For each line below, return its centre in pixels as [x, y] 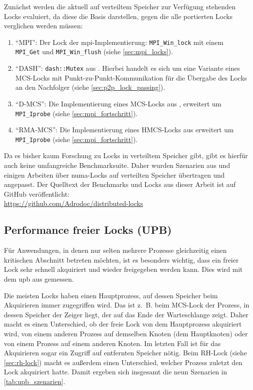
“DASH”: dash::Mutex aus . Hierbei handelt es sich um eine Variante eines [128, 68]
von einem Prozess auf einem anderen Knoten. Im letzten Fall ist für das [112, 343]
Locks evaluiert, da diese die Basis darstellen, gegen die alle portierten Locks [118, 16]
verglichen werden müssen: [43, 26]
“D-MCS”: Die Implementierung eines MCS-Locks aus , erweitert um [118, 103]
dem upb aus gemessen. [39, 278]
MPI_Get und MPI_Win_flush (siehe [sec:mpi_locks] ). [94, 51]
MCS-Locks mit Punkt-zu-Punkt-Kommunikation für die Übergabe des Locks [131, 77]
